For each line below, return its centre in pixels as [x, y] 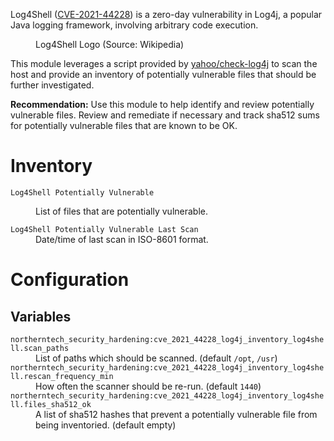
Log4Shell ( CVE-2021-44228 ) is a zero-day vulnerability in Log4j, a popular [166, 14]
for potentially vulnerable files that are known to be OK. [124, 125]
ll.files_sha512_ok [51, 404]
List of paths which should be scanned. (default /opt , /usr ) [156, 358]
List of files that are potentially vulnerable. [122, 211]
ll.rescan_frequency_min [62, 376]
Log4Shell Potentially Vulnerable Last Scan [104, 229]
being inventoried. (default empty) [106, 425]
